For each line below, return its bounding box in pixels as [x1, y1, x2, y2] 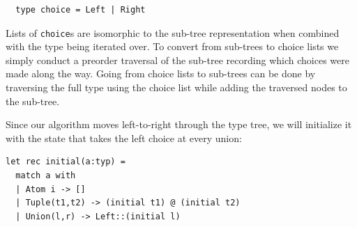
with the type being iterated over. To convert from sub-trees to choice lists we [6, 39, 339, 54]
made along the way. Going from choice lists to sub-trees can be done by [6, 66, 316, 81]
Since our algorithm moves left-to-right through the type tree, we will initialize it [6, 117, 352, 132]
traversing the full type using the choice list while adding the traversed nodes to [6, 80, 347, 95]
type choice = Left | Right [15, 5, 146, 15]
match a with [15, 171, 76, 180]
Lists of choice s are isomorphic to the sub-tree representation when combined [6, 25, 340, 40]
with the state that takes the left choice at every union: [6, 130, 242, 145]
